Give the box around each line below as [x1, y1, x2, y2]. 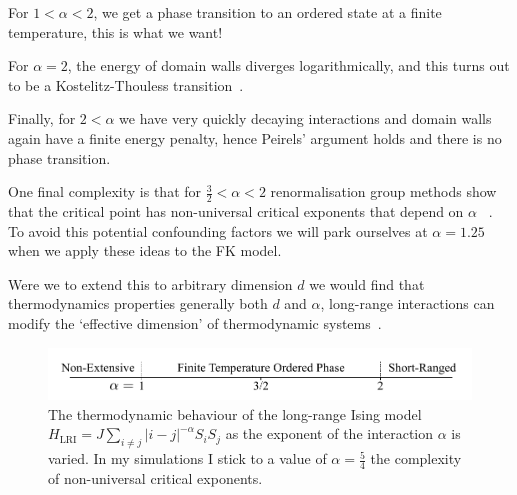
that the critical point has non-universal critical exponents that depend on [8, 200, 464, 221]
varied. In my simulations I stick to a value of [48, 448, 327, 469]
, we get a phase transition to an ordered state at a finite [93, 2, 442, 22]
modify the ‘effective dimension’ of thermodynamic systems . [8, 312, 382, 333]
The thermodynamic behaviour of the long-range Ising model [48, 403, 422, 424]
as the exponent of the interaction [225, 423, 434, 444]
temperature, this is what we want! [8, 21, 223, 42]
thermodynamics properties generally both [8, 293, 268, 314]
